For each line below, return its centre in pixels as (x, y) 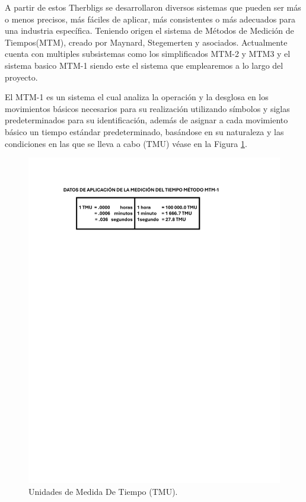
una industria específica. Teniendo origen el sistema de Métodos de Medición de (149, 31)
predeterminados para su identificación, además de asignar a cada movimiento (146, 120)
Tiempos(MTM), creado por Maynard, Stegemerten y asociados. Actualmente (146, 42)
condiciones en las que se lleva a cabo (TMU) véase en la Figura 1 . (126, 143)
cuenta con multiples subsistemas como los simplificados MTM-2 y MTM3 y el (148, 54)
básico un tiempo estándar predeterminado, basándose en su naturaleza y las (144, 131)
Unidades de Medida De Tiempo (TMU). (103, 491)
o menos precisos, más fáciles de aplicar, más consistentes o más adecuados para (150, 19)
